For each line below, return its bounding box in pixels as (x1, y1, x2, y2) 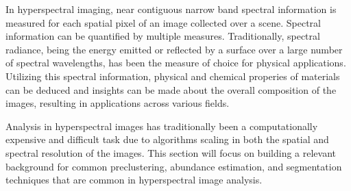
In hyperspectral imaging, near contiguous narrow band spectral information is (5, 2, 337, 16)
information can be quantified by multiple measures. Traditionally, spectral (5, 29, 320, 43)
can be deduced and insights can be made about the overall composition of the (5, 82, 337, 97)
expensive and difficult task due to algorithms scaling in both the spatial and (5, 132, 329, 147)
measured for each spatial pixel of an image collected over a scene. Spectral (5, 15, 321, 29)
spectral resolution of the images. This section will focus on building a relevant (5, 145, 337, 160)
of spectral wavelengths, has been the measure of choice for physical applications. (5, 55, 346, 70)
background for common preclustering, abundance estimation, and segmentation (5, 159, 342, 173)
